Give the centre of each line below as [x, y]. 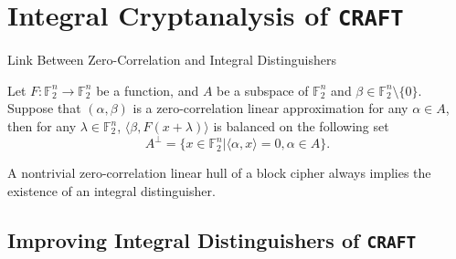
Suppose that [44, 108]
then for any [42, 126]
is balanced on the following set [301, 126]
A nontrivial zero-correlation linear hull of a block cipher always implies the [219, 173]
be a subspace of [263, 90]
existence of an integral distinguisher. [111, 190]
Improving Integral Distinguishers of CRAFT [212, 239]
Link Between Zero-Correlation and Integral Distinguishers [172, 60]
